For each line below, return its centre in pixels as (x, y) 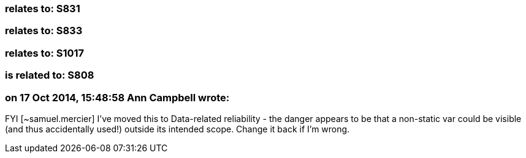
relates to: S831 (43, 9)
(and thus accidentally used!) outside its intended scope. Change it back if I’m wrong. (177, 129)
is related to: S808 (50, 75)
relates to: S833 (44, 31)
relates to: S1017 (45, 53)
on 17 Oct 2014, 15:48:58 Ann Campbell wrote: (117, 97)
